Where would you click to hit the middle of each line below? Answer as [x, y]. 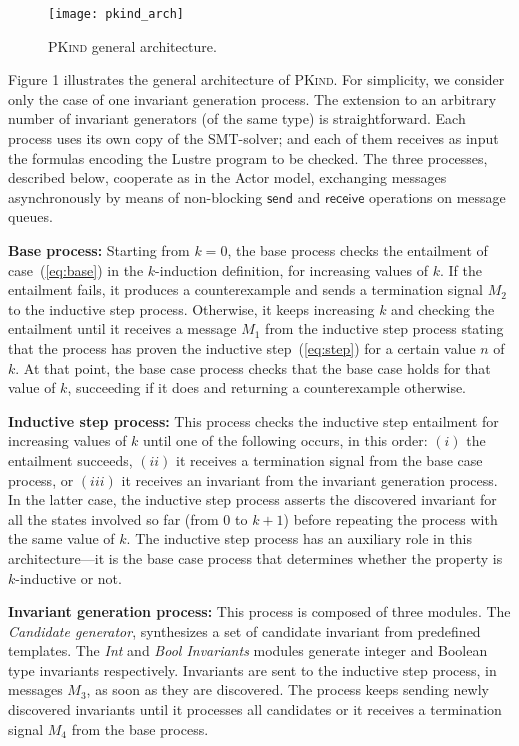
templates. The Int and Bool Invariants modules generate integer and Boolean [248, 650]
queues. [30, 216]
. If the [460, 269]
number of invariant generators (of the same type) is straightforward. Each [237, 118]
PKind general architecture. [132, 45]
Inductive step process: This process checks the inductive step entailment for [253, 420]
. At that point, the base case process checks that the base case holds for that [253, 367]
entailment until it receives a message [122, 328]
